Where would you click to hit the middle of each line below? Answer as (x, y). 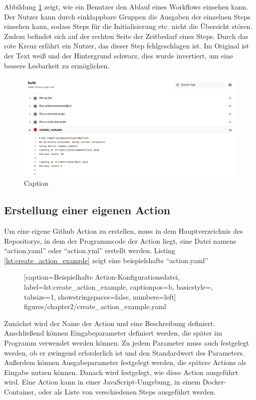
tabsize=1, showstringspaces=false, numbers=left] (100, 296)
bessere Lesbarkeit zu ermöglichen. (57, 65)
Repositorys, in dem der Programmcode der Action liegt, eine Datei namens (120, 240)
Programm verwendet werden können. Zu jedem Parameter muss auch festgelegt (127, 342)
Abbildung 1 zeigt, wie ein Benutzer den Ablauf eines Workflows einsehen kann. (126, 6)
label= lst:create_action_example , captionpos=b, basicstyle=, (119, 287)
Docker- (214, 382)
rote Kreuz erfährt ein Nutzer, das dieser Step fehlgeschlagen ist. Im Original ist (127, 46)
